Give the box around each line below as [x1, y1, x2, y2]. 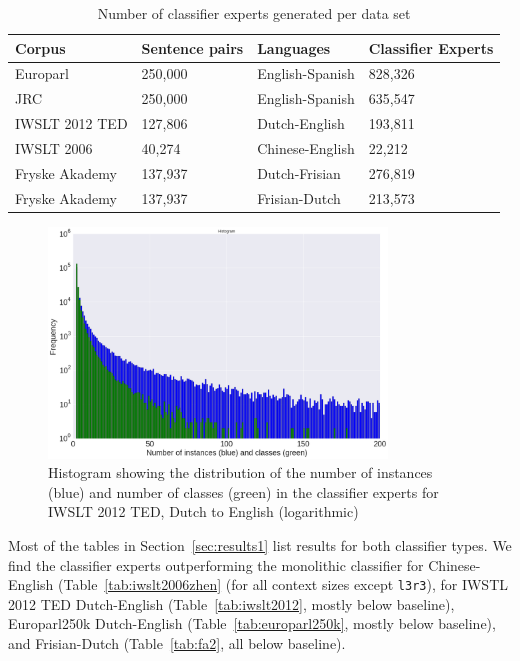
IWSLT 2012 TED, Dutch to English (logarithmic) [48, 501, 359, 522]
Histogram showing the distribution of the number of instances [48, 462, 433, 483]
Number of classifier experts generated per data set [97, 3, 411, 23]
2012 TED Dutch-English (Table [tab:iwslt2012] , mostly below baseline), [8, 593, 455, 614]
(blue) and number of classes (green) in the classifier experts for [48, 481, 439, 502]
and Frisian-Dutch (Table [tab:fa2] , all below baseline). [8, 633, 346, 654]
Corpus [15, 37, 66, 58]
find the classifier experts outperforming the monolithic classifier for [8, 554, 424, 575]
